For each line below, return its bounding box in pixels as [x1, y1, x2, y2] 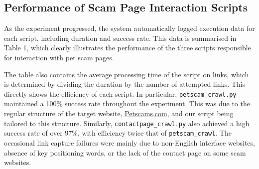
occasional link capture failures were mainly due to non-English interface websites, [4, 137, 255, 148]
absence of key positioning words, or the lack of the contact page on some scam [4, 147, 246, 158]
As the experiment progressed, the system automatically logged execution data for [4, 23, 255, 33]
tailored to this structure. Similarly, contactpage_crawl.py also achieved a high [4, 118, 250, 128]
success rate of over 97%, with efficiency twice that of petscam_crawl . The [4, 128, 232, 138]
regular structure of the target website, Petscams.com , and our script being [4, 108, 234, 119]
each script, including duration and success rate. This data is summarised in [4, 32, 237, 43]
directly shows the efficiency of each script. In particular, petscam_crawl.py [4, 88, 237, 99]
